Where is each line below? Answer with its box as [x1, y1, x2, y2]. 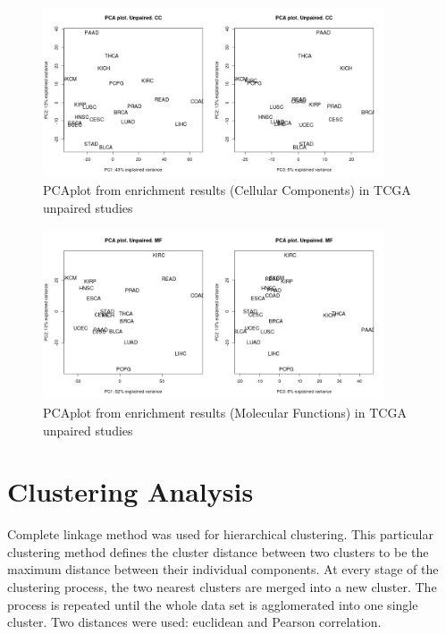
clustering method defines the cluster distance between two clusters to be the [7, 542, 429, 561]
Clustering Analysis [7, 473, 254, 510]
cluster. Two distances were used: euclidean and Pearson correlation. [7, 613, 382, 631]
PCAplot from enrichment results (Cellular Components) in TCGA [43, 181, 411, 199]
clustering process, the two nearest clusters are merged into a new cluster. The [7, 578, 437, 596]
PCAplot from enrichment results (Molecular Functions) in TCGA [43, 402, 407, 421]
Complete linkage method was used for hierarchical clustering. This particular [7, 525, 433, 544]
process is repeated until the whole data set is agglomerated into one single [7, 595, 418, 613]
